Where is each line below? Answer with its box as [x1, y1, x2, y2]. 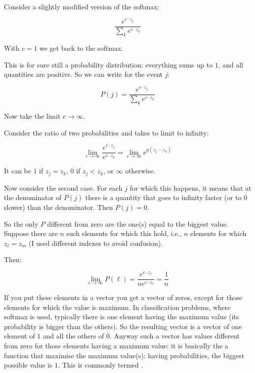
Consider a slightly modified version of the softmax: [4, 1, 160, 11]
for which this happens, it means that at [130, 182, 252, 193]
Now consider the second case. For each [4, 182, 123, 193]
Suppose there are [4, 228, 58, 238]
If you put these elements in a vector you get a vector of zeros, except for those [4, 292, 242, 303]
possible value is [4, 360, 53, 370]
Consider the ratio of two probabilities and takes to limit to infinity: [4, 127, 209, 137]
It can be [4, 166, 31, 176]
